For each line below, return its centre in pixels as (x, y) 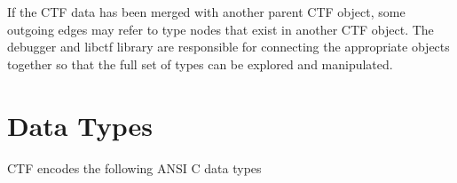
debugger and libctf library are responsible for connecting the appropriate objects (228, 47)
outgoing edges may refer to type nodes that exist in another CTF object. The (221, 29)
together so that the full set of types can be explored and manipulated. (200, 64)
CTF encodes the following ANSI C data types (134, 167)
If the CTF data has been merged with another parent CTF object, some (206, 12)
